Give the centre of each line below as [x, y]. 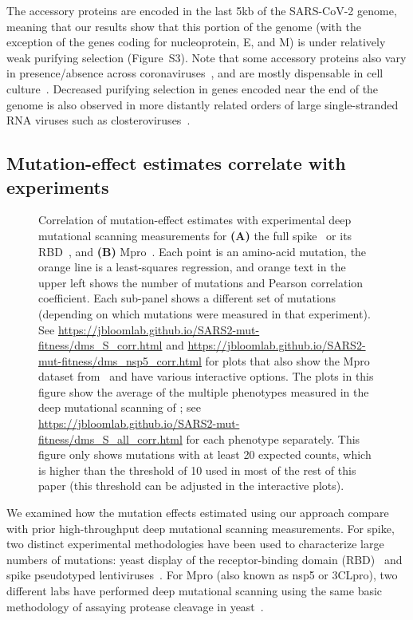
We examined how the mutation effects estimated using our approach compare [198, 513]
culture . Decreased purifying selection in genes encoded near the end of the [193, 88]
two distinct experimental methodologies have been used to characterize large [195, 544]
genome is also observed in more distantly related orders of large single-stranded [203, 104]
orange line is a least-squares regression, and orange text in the [192, 267]
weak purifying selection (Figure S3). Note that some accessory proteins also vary [206, 57]
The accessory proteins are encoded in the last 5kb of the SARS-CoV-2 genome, [202, 10]
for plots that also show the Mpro [287, 360]
